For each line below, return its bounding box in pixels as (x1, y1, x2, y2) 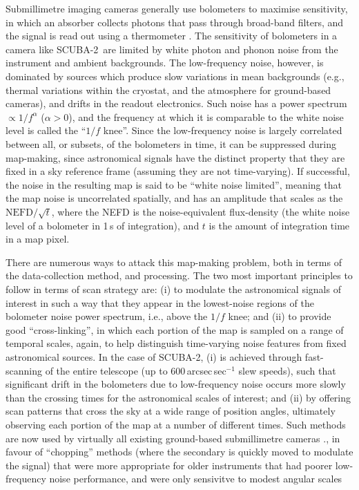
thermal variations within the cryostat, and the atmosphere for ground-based (6, 82, 331, 97)
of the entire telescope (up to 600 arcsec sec (45, 363, 226, 377)
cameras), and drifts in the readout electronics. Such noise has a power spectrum (6, 96, 347, 111)
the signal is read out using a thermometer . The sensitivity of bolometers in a (6, 28, 338, 43)
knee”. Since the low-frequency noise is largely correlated (103, 123, 342, 138)
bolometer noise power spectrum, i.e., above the (6, 309, 208, 323)
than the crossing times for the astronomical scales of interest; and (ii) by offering (6, 390, 351, 404)
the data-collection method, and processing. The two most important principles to (6, 268, 353, 283)
